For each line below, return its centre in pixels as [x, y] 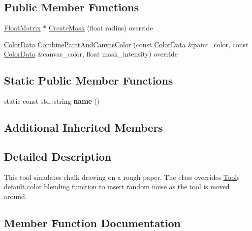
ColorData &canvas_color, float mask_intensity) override [91, 54]
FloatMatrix [22, 28]
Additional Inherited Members [83, 128]
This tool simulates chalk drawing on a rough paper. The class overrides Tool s [122, 177]
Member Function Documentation [93, 222]
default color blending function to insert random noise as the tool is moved [117, 187]
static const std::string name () [52, 101]
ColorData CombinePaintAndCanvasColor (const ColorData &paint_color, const [126, 44]
